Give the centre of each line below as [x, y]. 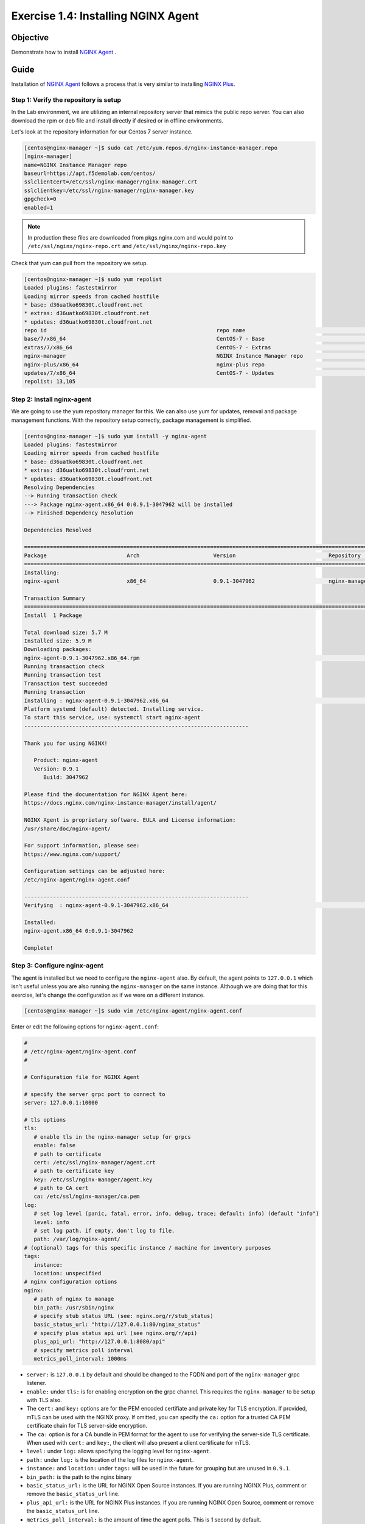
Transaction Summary [54, 598]
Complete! [39, 948]
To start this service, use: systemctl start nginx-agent [112, 717]
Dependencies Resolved [58, 530]
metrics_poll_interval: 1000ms [80, 1358]
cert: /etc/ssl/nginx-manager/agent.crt [95, 1162]
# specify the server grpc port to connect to [95, 1094]
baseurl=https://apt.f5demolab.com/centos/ [90, 173]
